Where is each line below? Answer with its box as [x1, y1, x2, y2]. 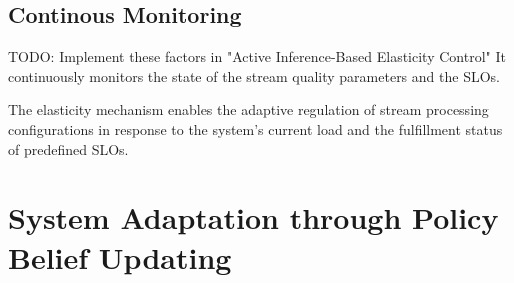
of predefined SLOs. [8, 138, 129, 159]
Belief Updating [8, 236, 232, 277]
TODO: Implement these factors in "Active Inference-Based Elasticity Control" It [8, 46, 506, 67]
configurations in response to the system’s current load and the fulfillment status [8, 118, 503, 139]
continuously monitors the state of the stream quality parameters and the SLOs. [8, 65, 500, 86]
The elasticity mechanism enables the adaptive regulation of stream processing [8, 99, 489, 120]
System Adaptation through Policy [8, 197, 499, 238]
